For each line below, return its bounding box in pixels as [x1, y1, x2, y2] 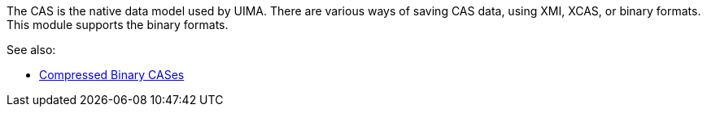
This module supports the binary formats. [7, 18, 229, 31]
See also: [7, 43, 56, 56]
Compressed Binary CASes [39, 68, 185, 82]
